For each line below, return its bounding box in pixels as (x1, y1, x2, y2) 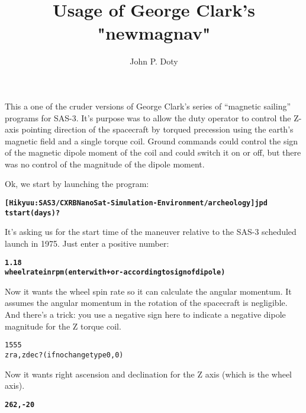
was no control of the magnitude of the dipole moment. (5, 157, 205, 170)
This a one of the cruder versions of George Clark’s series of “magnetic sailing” (5, 99, 291, 112)
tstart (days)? (5, 208, 60, 217)
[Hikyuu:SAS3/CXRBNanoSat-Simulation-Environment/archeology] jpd (5, 199, 268, 208)
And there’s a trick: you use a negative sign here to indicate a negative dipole (5, 308, 286, 321)
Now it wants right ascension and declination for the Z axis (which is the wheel (5, 367, 292, 380)
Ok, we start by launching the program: (5, 178, 149, 190)
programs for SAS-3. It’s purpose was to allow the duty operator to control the (5, 111, 291, 124)
